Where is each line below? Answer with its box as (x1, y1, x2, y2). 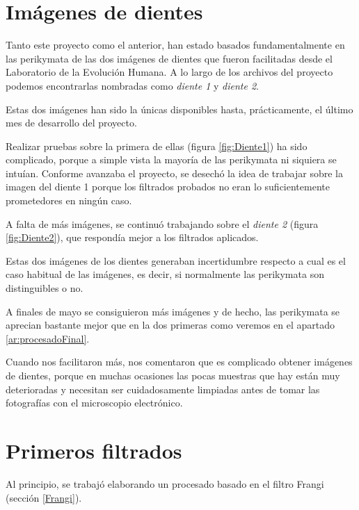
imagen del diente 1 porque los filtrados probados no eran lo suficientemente (6, 179, 330, 194)
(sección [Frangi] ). (6, 490, 82, 504)
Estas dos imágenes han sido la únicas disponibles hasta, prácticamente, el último (6, 101, 353, 116)
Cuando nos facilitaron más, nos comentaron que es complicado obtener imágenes (6, 354, 353, 369)
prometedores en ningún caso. (6, 193, 132, 208)
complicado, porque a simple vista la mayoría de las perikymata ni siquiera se (6, 152, 337, 167)
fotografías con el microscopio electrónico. (6, 395, 183, 410)
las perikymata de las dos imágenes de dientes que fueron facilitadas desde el (6, 51, 333, 65)
